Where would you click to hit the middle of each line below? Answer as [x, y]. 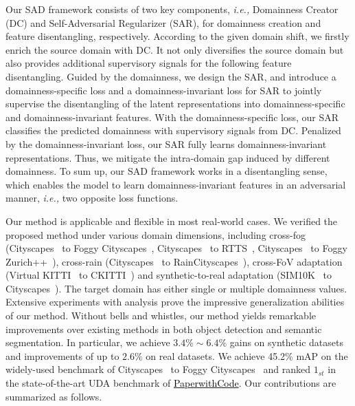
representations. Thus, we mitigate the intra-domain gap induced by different [168, 157]
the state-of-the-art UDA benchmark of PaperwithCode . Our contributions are [171, 383]
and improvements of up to [62, 355]
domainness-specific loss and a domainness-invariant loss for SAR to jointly [164, 90]
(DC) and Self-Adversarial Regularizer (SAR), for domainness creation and [163, 22]
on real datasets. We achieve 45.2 [216, 355]
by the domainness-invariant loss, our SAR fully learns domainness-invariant [166, 143]
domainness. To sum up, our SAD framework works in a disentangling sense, [167, 171]
